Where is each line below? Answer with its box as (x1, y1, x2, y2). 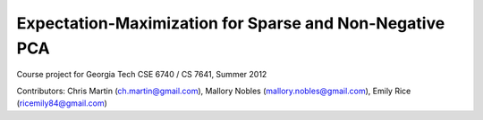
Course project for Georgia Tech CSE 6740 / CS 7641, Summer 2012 (16, 69, 267, 80)
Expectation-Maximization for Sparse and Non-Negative (16, 13, 445, 33)
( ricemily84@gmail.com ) (16, 98, 107, 108)
